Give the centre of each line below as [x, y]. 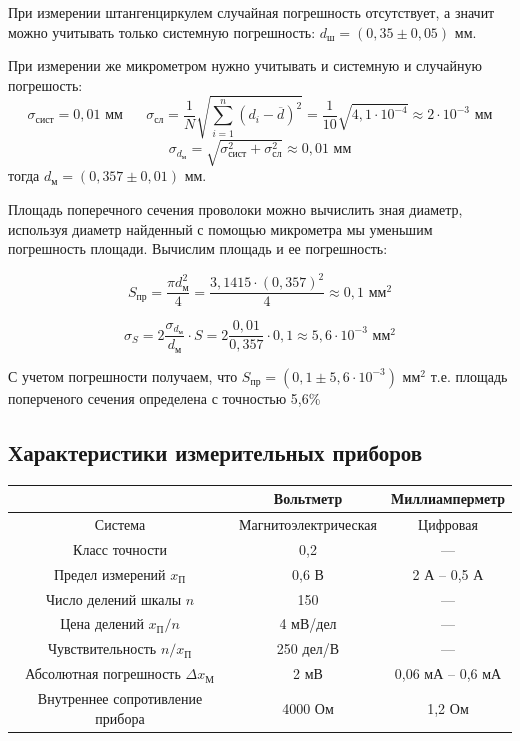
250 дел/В [308, 648]
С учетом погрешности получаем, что [123, 375]
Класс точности [120, 548]
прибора [120, 717]
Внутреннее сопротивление [120, 697]
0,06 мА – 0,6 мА [448, 673]
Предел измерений [109, 573]
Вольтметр [308, 498]
